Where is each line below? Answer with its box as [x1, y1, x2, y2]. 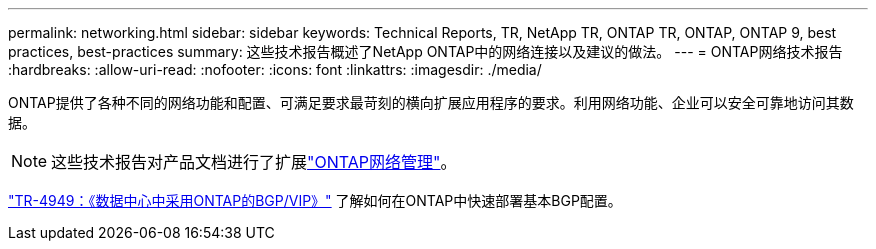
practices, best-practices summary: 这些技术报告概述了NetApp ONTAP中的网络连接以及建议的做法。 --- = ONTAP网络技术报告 [8, 43, 843, 60]
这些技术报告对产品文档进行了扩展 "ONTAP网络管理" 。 [51, 152, 457, 172]
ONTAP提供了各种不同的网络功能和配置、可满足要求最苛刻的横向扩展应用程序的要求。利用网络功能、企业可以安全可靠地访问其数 [8, 94, 854, 111]
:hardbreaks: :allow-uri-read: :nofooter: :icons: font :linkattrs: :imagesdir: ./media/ [8, 61, 542, 78]
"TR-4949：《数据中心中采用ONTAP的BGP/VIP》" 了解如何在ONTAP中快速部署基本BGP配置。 [8, 192, 622, 209]
